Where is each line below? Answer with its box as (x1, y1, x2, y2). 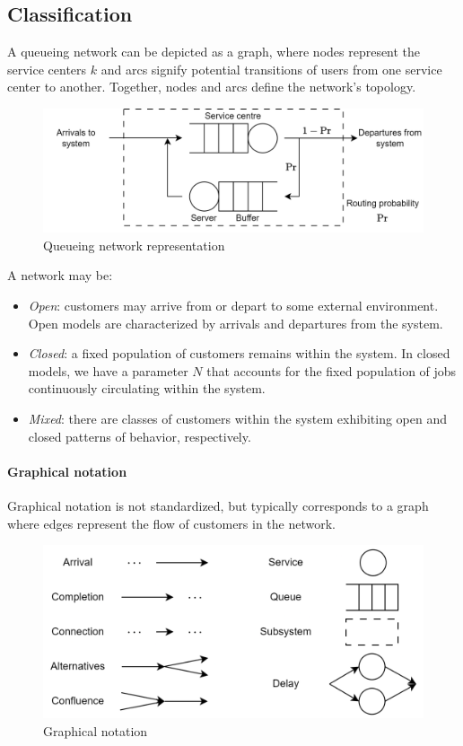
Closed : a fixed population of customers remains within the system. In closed (28, 344, 450, 363)
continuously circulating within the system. (28, 379, 266, 398)
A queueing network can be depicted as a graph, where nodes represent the (7, 42, 421, 61)
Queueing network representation (43, 235, 225, 254)
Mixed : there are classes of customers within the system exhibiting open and (28, 409, 447, 428)
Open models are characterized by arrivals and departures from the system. (28, 313, 443, 332)
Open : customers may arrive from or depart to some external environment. (28, 296, 439, 315)
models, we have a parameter (28, 361, 188, 380)
